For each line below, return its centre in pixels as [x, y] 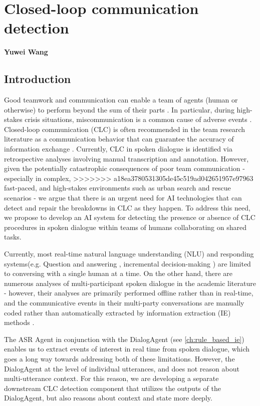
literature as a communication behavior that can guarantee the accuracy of [119, 139]
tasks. [13, 237]
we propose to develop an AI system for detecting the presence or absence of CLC [130, 217]
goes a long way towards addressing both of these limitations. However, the [119, 358]
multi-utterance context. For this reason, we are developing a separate [111, 378]
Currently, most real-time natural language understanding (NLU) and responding [129, 254]
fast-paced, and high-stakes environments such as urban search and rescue [117, 188]
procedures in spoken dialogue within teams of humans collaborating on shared [125, 227]
